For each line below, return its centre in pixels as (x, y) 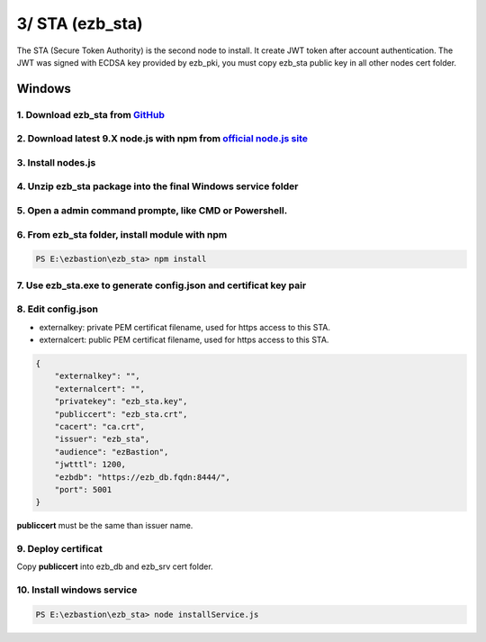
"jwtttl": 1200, (90, 465)
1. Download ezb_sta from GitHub (91, 114)
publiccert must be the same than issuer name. (105, 526)
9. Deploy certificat (59, 549)
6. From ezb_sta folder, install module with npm (122, 234)
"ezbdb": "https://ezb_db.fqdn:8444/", (143, 477)
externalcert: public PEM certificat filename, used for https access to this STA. (184, 339)
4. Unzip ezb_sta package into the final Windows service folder (157, 186)
